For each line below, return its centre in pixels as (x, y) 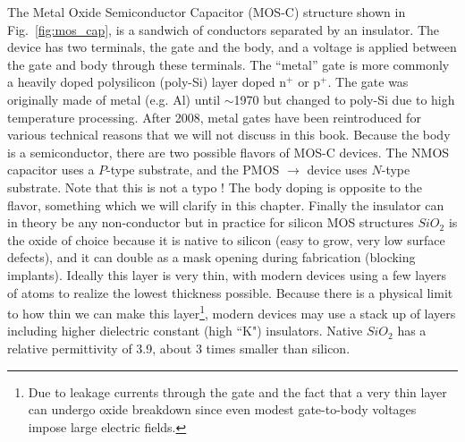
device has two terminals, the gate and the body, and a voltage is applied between (232, 47)
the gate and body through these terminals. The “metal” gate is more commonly (228, 64)
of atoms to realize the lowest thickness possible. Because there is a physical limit (230, 292)
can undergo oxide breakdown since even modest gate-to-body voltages (222, 409)
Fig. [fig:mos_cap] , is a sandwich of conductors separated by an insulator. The (224, 29)
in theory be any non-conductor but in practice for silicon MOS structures (211, 222)
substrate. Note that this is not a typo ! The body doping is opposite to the (215, 187)
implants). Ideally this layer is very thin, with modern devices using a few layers (227, 274)
